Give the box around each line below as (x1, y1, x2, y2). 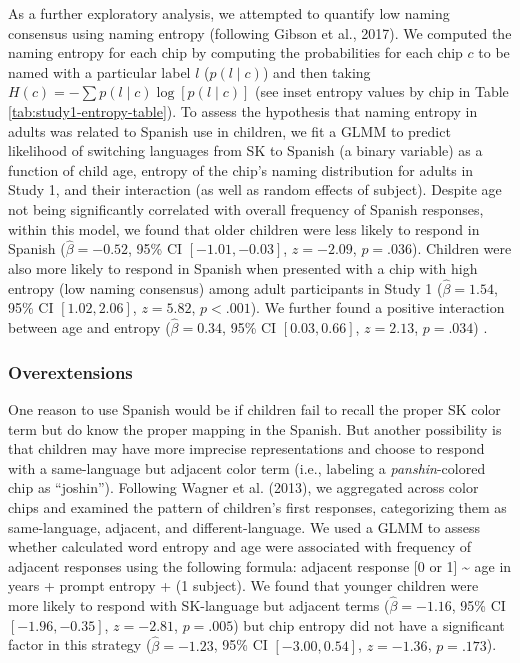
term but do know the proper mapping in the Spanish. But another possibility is (8, 418, 502, 439)
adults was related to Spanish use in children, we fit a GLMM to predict (8, 120, 451, 141)
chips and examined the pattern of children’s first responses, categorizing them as (8, 496, 507, 517)
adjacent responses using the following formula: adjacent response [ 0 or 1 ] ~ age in (8, 555, 512, 576)
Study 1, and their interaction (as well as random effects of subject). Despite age (8, 179, 502, 200)
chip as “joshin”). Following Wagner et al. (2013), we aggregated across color (8, 477, 479, 498)
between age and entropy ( (8, 317, 171, 338)
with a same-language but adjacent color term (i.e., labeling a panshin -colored (8, 457, 486, 478)
